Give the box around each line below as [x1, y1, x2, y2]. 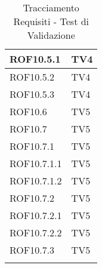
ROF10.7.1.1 [10, 156, 62, 170]
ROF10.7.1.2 [10, 174, 62, 187]
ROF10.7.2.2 [10, 226, 62, 239]
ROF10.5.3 [10, 87, 55, 101]
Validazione [27, 28, 75, 42]
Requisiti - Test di [13, 14, 89, 28]
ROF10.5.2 [10, 70, 55, 84]
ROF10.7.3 [10, 243, 55, 257]
